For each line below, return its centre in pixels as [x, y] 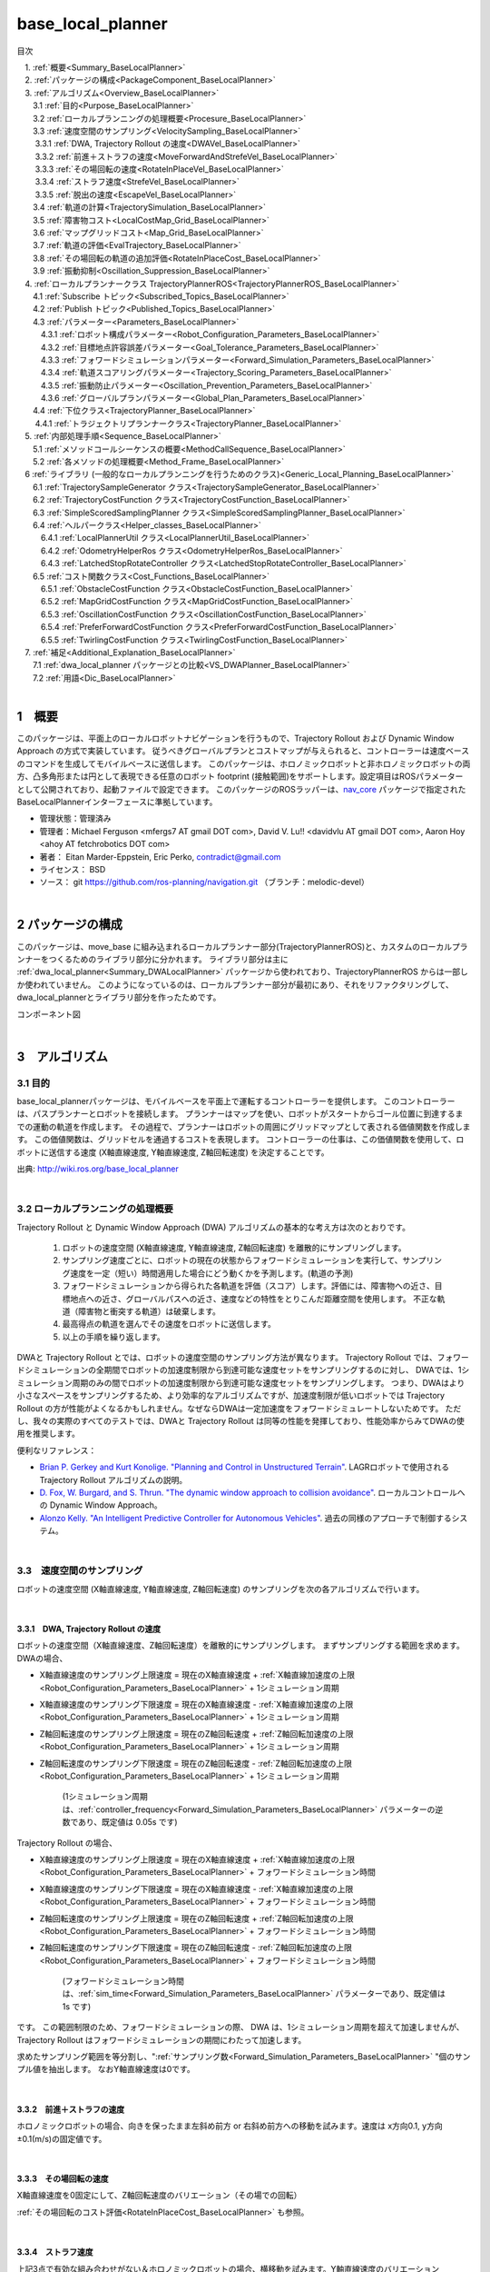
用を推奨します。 [49, 1434]
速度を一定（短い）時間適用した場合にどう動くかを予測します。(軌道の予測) [211, 1273]
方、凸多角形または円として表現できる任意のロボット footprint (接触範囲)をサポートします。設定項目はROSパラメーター [240, 776]
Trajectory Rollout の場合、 [67, 1843]
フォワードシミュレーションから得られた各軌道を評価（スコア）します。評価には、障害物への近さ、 [249, 1286]
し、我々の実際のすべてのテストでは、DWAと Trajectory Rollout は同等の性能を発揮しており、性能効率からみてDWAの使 [240, 1421]
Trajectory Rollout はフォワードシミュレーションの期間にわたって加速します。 [162, 2039]
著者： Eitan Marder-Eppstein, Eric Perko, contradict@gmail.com [160, 857]
